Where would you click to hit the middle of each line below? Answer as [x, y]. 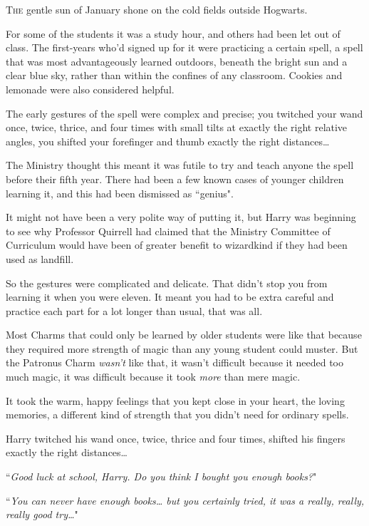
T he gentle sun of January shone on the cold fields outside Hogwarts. [157, 9]
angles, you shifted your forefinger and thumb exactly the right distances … [168, 141]
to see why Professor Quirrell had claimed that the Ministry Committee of [168, 231]
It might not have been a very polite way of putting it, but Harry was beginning [181, 217]
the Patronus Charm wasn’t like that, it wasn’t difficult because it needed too [175, 362]
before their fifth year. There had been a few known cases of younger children [175, 179]
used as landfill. [40, 258]
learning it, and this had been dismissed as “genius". [120, 193]
